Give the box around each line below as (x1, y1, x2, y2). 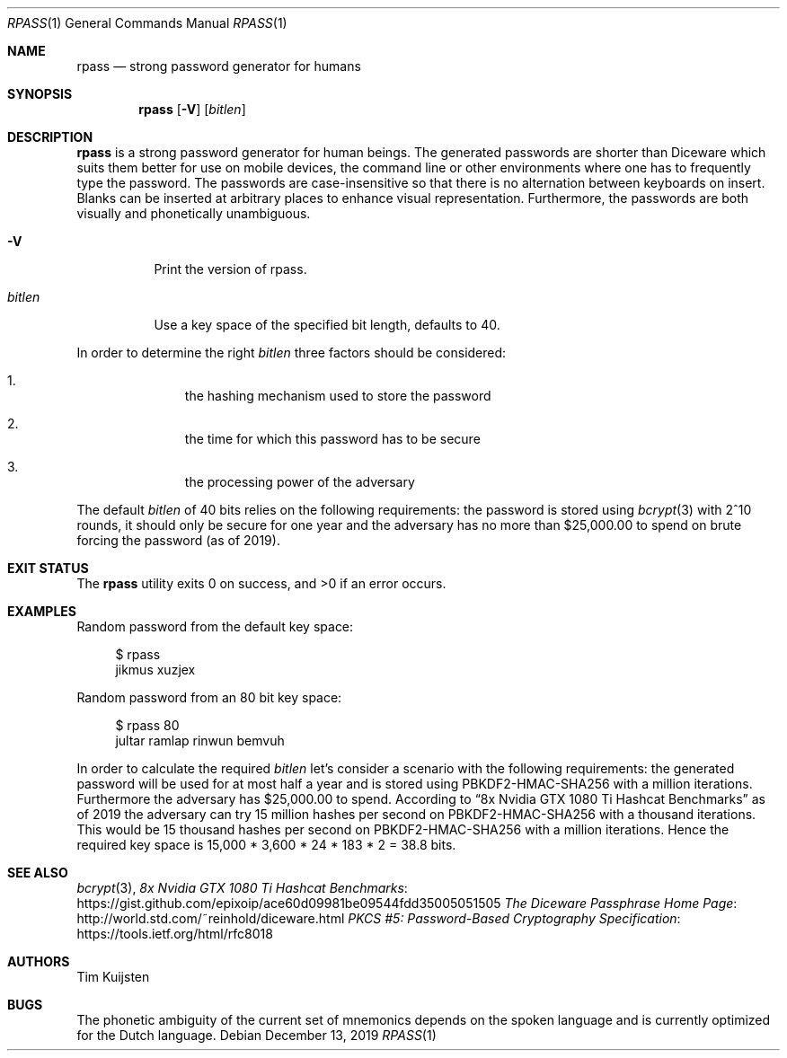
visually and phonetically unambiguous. (76, 206, 311, 221)
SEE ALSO (7, 865, 68, 880)
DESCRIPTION (7, 129, 93, 145)
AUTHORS (7, 954, 70, 969)
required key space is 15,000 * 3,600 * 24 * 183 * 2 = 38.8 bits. (76, 837, 456, 852)
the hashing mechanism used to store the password (184, 388, 491, 403)
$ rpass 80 (115, 718, 180, 733)
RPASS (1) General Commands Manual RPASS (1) (7, 15, 287, 31)
